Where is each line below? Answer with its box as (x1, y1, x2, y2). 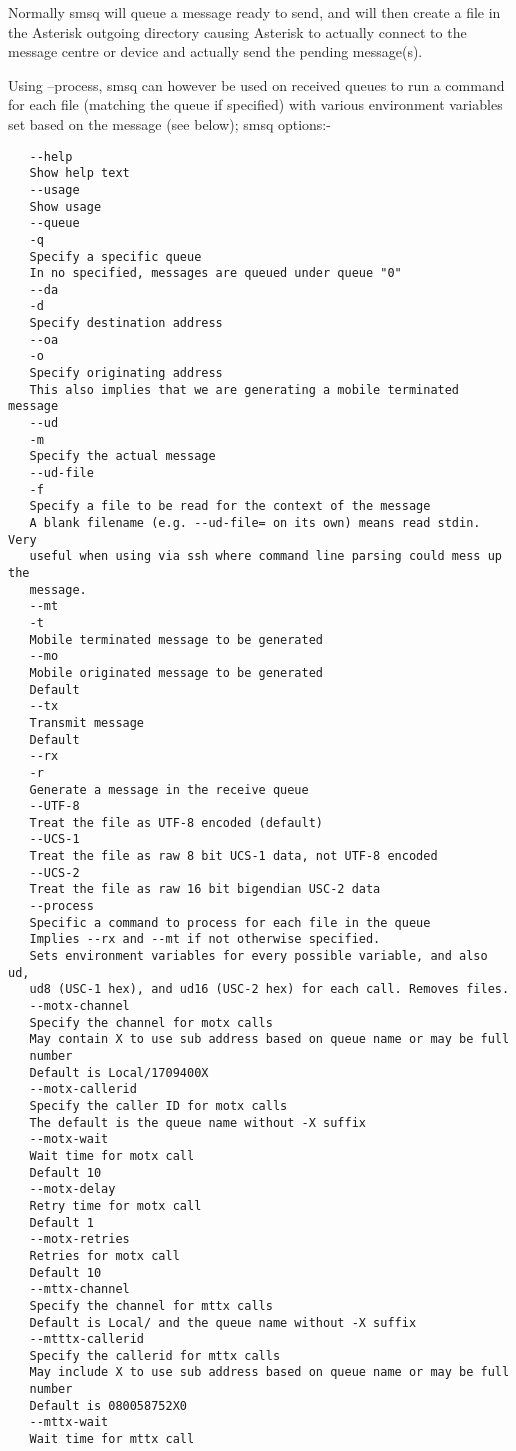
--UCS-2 (29, 865, 80, 880)
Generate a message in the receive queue (29, 782, 309, 797)
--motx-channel (29, 999, 130, 1014)
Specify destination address (29, 316, 223, 331)
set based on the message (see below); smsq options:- (8, 113, 331, 134)
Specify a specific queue (29, 249, 202, 264)
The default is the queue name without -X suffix (29, 1115, 366, 1130)
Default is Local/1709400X (29, 1065, 209, 1080)
